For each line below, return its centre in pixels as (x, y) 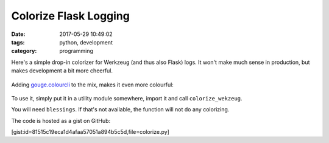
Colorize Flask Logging (71, 16)
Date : (18, 34)
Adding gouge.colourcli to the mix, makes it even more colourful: (92, 85)
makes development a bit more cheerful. (62, 71)
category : (24, 51)
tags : (18, 42)
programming (76, 51)
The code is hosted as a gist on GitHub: (61, 120)
